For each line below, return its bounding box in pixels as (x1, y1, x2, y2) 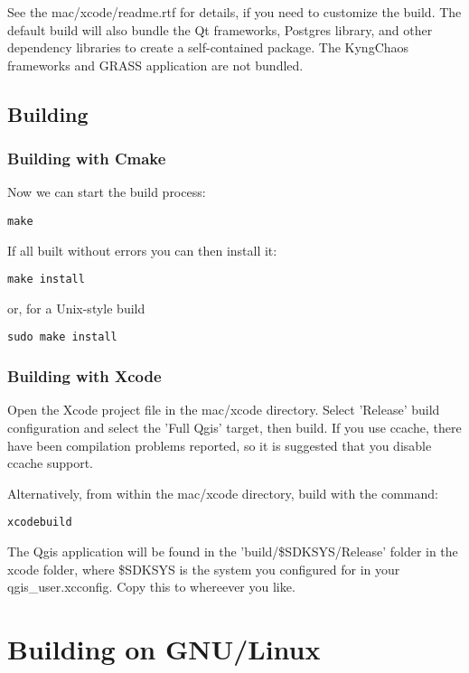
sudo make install (7, 331, 117, 344)
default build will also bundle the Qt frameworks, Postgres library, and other (7, 20, 433, 39)
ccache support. (7, 453, 94, 472)
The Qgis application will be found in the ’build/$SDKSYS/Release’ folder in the (7, 541, 458, 560)
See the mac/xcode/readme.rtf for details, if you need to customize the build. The (7, 3, 462, 21)
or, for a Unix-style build (7, 298, 145, 317)
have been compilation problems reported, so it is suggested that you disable (7, 435, 432, 454)
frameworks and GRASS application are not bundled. (7, 55, 304, 74)
